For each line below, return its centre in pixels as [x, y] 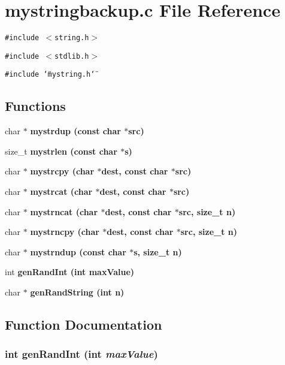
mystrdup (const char [75, 131]
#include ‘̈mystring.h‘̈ [50, 75]
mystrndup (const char [78, 251]
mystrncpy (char [65, 232]
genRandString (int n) [77, 292]
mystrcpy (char [62, 171]
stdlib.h [72, 56]
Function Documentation [84, 325]
